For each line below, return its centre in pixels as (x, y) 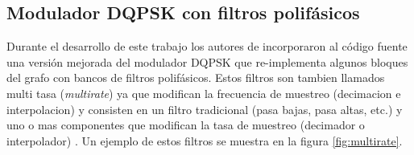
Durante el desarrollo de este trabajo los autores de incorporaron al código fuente (207, 46)
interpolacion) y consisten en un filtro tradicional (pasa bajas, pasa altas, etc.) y (205, 109)
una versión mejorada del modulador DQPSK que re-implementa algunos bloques (207, 61)
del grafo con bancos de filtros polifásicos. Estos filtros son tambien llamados (196, 77)
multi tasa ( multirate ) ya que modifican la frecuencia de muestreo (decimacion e (204, 93)
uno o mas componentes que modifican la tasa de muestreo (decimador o (186, 125)
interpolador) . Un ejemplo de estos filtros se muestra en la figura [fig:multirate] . (205, 140)
